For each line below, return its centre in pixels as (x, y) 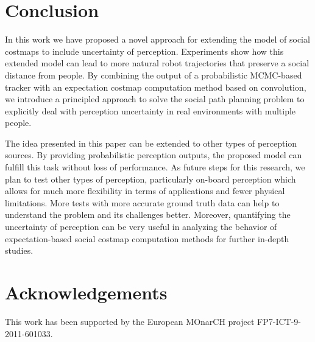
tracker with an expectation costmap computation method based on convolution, (156, 87)
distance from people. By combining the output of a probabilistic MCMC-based (154, 75)
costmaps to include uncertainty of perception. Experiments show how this (144, 51)
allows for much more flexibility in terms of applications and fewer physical (145, 191)
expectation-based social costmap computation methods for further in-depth (147, 238)
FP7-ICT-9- (279, 321)
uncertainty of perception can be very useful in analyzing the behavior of (141, 227)
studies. (19, 250)
